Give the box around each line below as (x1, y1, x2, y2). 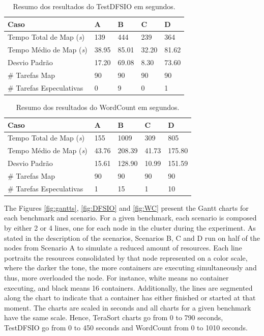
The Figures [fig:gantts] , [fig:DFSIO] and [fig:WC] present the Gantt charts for (4, 202, 249, 213)
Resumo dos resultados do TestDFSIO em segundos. (13, 1, 175, 11)
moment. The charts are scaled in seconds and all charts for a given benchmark (4, 302, 251, 313)
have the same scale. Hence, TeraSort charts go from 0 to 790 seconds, (4, 312, 223, 323)
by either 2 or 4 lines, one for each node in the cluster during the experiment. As (4, 222, 256, 233)
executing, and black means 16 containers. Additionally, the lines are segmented (4, 282, 253, 293)
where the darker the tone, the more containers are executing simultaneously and (4, 262, 257, 273)
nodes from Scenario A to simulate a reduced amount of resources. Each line (4, 242, 242, 253)
